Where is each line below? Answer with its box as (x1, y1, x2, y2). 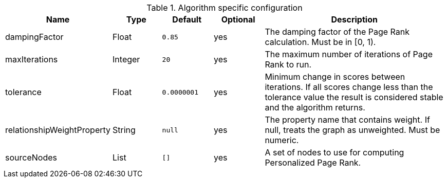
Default (172, 14, 202, 25)
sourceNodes (5, 152, 57, 163)
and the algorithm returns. (265, 102, 365, 112)
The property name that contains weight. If (265, 115, 430, 125)
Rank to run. (265, 59, 312, 70)
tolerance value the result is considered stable (265, 92, 443, 102)
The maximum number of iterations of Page (265, 49, 433, 59)
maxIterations (5, 54, 58, 64)
